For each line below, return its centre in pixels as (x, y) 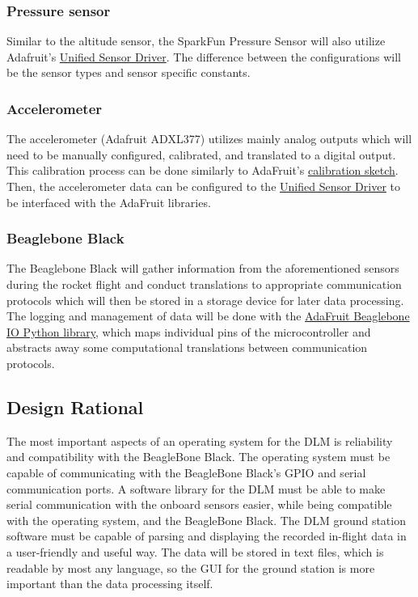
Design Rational (75, 406)
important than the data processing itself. (110, 584)
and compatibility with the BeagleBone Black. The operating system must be (198, 457)
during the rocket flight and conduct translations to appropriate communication (204, 284)
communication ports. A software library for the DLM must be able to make (196, 488)
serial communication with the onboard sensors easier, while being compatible (199, 504)
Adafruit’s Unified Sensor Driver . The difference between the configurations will (204, 56)
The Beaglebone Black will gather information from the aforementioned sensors (203, 268)
